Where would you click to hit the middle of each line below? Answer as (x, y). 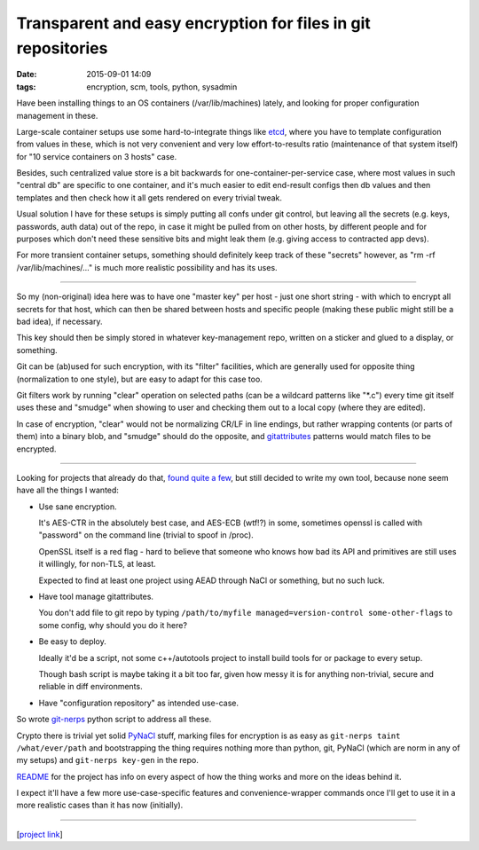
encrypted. (36, 449)
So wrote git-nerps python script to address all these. (114, 720)
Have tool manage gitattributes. (96, 597)
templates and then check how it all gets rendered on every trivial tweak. (149, 197)
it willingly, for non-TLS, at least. (98, 564)
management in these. (57, 115)
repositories (62, 48)
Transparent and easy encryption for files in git (194, 23)
